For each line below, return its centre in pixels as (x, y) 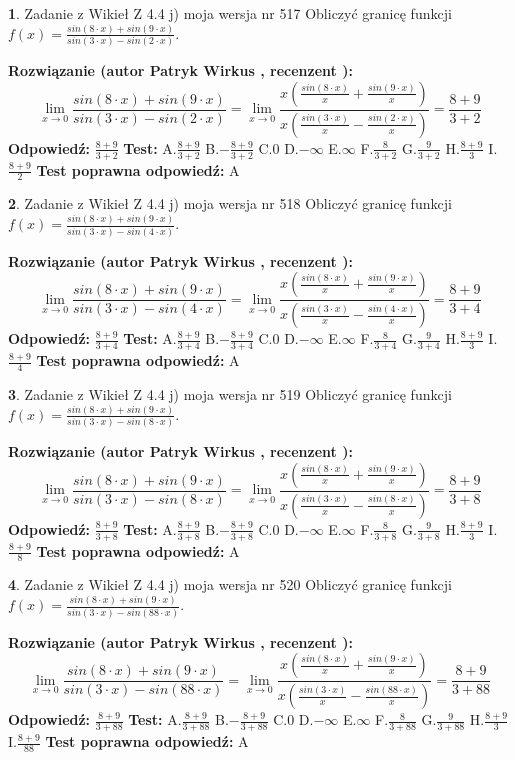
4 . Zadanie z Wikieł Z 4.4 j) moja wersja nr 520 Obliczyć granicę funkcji (230, 584)
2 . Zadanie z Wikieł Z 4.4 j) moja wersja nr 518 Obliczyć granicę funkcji (230, 203)
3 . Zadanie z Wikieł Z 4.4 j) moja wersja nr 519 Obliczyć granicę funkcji (230, 393)
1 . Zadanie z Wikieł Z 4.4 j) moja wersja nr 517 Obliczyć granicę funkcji (230, 13)
